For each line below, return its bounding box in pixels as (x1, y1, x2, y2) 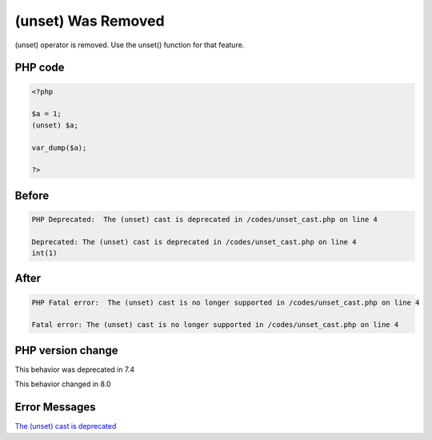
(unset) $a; (31, 120, 79, 130)
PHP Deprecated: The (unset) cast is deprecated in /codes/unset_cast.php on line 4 (31, 215, 378, 224)
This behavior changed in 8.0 (14, 379, 111, 389)
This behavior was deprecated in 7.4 (14, 365, 135, 374)
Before (14, 188, 50, 202)
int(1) (31, 248, 58, 258)
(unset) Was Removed (14, 12, 165, 30)
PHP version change (14, 343, 119, 357)
